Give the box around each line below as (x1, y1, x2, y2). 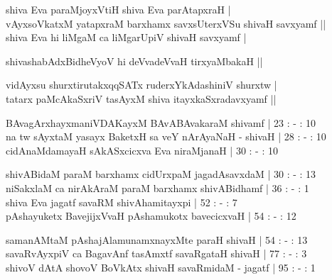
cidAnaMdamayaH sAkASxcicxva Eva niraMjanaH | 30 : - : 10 (6, 142, 278, 157)
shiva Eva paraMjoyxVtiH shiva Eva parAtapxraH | (6, 2, 231, 16)
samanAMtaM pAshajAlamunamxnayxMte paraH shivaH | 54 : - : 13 (6, 232, 308, 247)
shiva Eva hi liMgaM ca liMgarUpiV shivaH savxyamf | (6, 30, 247, 45)
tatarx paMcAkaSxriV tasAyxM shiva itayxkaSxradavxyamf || (6, 91, 277, 106)
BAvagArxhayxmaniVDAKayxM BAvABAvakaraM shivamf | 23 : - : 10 (6, 115, 316, 130)
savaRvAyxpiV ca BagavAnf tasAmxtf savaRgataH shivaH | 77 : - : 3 (6, 246, 307, 261)
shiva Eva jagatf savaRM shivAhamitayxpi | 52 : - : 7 (6, 194, 237, 209)
